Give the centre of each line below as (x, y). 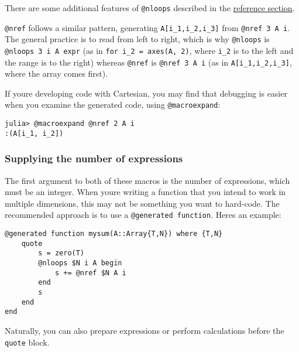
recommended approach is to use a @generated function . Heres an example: (143, 215)
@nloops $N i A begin (80, 263)
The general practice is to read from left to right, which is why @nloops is (137, 39)
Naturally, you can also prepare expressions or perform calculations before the (145, 330)
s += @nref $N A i (90, 273)
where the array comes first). (56, 74)
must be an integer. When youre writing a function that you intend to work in (145, 192)
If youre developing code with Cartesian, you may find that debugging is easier (146, 93)
